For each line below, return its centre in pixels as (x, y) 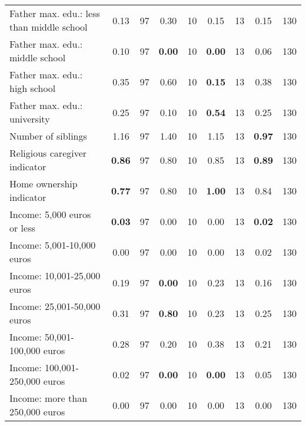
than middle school (49, 27)
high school (33, 88)
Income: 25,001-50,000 (55, 306)
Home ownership (44, 184)
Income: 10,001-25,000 (55, 275)
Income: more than (49, 398)
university (30, 119)
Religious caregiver (48, 153)
